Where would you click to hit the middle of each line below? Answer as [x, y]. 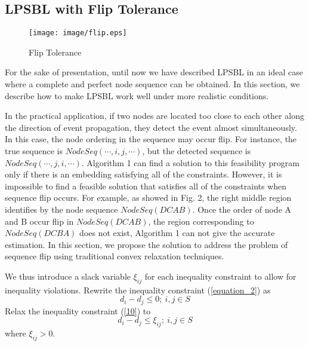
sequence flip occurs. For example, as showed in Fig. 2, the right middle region [148, 198]
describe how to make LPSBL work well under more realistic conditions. [137, 95]
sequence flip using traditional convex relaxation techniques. [115, 256]
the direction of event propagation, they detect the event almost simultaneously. [151, 127]
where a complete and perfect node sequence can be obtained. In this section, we [152, 84]
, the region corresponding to [201, 221]
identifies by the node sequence [61, 209]
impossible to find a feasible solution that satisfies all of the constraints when [146, 186]
